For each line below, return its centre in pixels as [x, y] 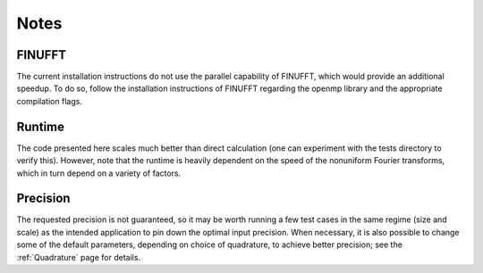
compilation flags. [49, 101]
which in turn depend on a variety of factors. [99, 173]
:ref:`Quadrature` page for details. [79, 257]
